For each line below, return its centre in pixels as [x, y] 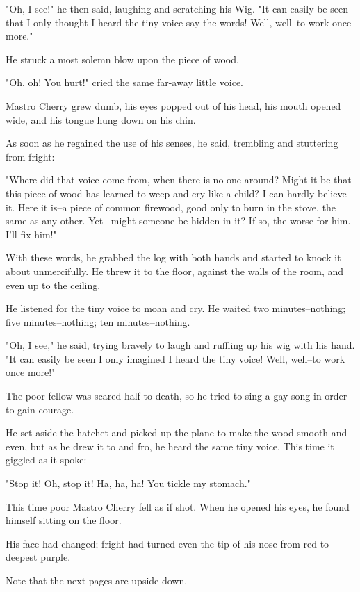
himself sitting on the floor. [64, 520]
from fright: [30, 156]
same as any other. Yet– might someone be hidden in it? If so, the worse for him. [178, 221]
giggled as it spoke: [46, 460]
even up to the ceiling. [53, 285]
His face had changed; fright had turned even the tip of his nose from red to [167, 543]
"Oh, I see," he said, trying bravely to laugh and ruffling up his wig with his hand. [180, 345]
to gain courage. [40, 409]
